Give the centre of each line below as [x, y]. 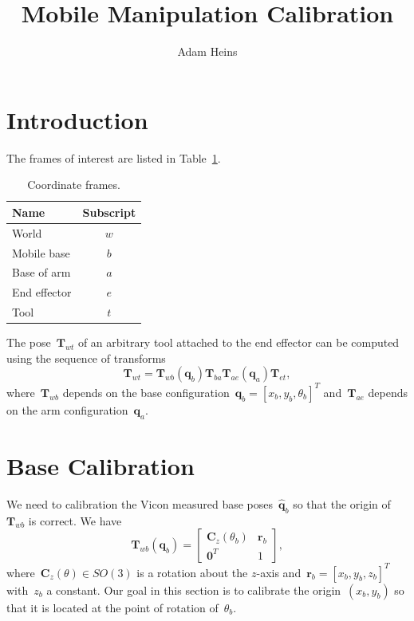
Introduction [77, 119]
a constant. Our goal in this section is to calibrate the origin [194, 590]
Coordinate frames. [74, 185]
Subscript [109, 212]
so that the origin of [342, 503]
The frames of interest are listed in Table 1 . [114, 157]
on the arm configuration [67, 409]
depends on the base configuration [146, 392]
